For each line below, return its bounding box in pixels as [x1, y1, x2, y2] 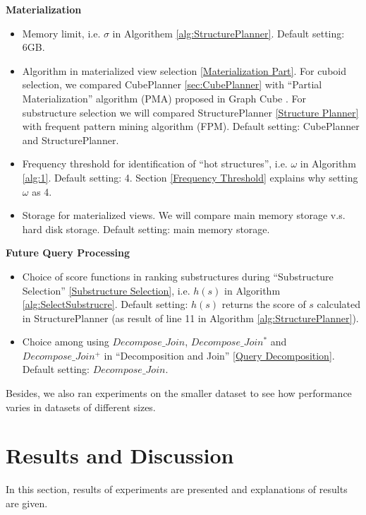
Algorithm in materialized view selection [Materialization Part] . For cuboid [22, 63, 347, 78]
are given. [6, 495, 48, 510]
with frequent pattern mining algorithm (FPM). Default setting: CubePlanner [22, 119, 360, 134]
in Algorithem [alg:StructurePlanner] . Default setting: [112, 25, 345, 40]
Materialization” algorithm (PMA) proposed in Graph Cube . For [22, 90, 306, 105]
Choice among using [22, 334, 109, 349]
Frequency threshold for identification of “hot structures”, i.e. [22, 156, 288, 171]
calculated [317, 297, 361, 312]
